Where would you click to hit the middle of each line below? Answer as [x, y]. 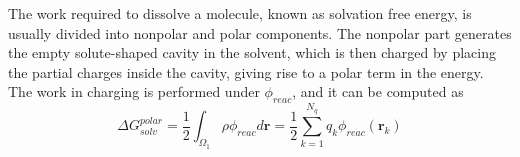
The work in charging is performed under [134, 91]
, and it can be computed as [378, 91]
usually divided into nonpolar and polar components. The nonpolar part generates [260, 32]
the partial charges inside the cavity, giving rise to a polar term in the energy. [246, 71]
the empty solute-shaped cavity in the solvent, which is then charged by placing [252, 52]
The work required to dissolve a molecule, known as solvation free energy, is [240, 13]
